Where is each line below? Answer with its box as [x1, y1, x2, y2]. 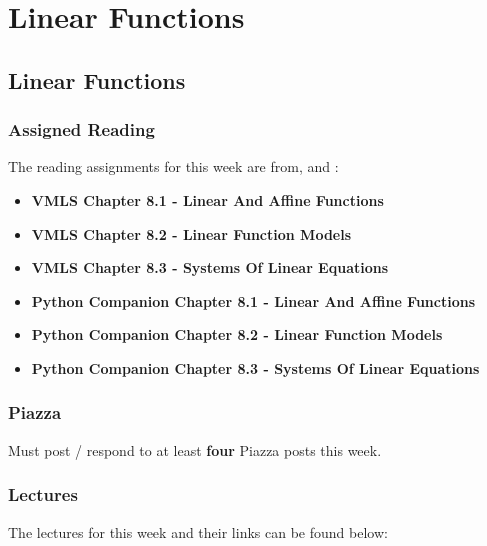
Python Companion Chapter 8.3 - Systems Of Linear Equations [31, 357, 480, 378]
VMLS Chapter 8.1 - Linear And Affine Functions [31, 189, 384, 210]
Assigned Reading [8, 117, 155, 142]
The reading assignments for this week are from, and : [8, 156, 339, 177]
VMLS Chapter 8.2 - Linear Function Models [31, 223, 352, 244]
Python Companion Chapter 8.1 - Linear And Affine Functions [31, 290, 476, 311]
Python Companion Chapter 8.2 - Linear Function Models [31, 324, 443, 345]
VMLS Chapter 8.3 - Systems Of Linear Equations [31, 257, 389, 278]
